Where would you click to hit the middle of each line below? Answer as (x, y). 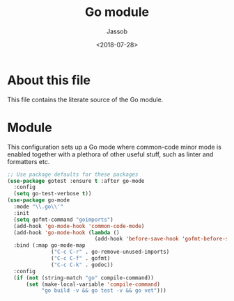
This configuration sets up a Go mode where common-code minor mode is (114, 147)
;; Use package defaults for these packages (73, 174)
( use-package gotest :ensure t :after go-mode (76, 181)
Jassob (117, 31)
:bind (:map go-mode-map (49, 245)
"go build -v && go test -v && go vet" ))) (104, 291)
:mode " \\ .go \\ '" (39, 206)
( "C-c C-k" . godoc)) (82, 265)
